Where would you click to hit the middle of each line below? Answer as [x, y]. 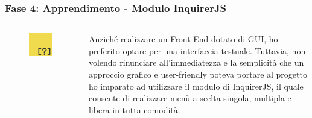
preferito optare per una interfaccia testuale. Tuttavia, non [197, 50]
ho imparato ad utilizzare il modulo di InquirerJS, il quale [196, 86]
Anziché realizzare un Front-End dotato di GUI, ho [183, 39]
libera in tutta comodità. [134, 109]
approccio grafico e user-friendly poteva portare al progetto [198, 74]
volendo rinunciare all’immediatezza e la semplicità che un [196, 62]
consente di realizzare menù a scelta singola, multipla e [190, 98]
